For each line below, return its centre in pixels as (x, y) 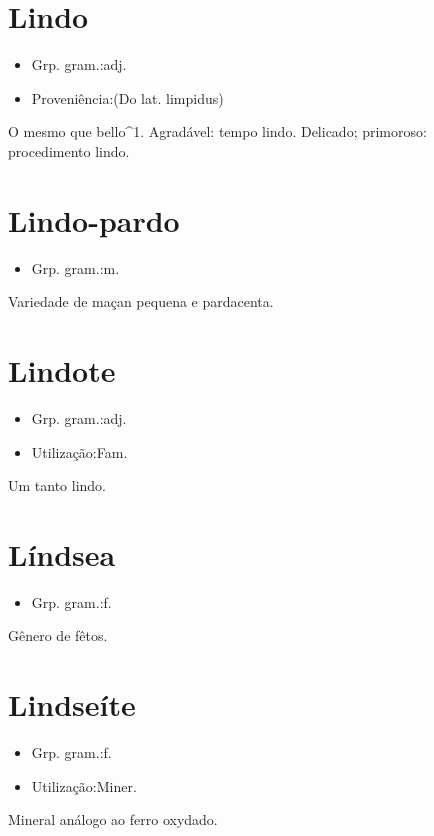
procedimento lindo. (69, 150)
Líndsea (62, 553)
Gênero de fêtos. (58, 635)
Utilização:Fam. (79, 451)
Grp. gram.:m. (75, 267)
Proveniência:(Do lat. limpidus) (127, 97)
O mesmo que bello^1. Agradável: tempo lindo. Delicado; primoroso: (217, 131)
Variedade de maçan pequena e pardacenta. (141, 301)
